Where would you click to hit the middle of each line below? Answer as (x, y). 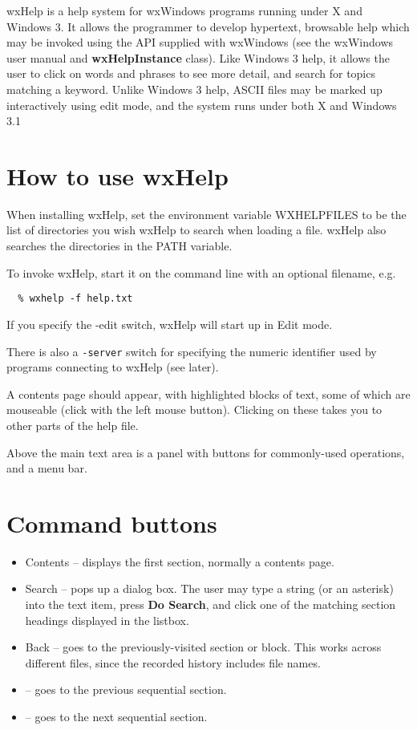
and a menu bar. (47, 468)
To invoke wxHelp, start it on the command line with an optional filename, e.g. (201, 272)
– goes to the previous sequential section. (126, 689)
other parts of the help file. (73, 425)
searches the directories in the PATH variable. (119, 246)
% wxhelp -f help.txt (75, 299)
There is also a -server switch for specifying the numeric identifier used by (192, 351)
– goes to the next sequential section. (116, 716)
